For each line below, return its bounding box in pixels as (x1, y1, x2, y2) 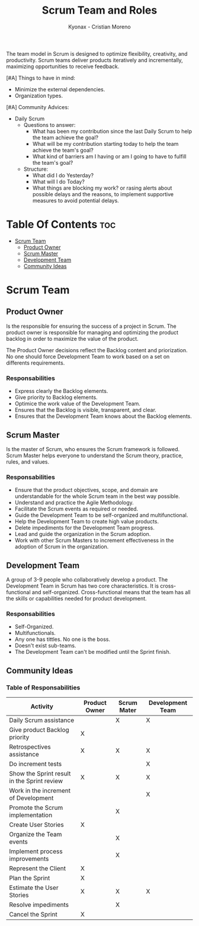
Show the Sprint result (9, 769, 71, 778)
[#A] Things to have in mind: (6, 74, 76, 81)
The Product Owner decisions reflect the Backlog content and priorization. (6, 346, 188, 353)
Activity (30, 703, 53, 711)
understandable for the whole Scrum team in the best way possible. (14, 493, 180, 500)
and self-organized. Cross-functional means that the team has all (31, 589, 191, 596)
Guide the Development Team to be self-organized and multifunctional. (14, 512, 188, 519)
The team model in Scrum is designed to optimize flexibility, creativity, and (6, 50, 188, 57)
